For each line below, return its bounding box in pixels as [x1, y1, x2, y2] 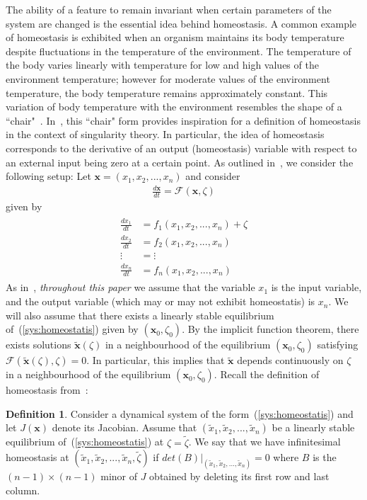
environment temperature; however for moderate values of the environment [6, 71, 330, 86]
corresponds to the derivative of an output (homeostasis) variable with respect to [6, 140, 357, 155]
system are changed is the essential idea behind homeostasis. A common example [6, 16, 357, 30]
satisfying [317, 337, 359, 352]
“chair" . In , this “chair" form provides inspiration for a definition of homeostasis [6, 113, 361, 127]
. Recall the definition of [214, 367, 320, 382]
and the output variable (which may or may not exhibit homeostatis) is [6, 294, 315, 309]
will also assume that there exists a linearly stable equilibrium [6, 307, 274, 322]
